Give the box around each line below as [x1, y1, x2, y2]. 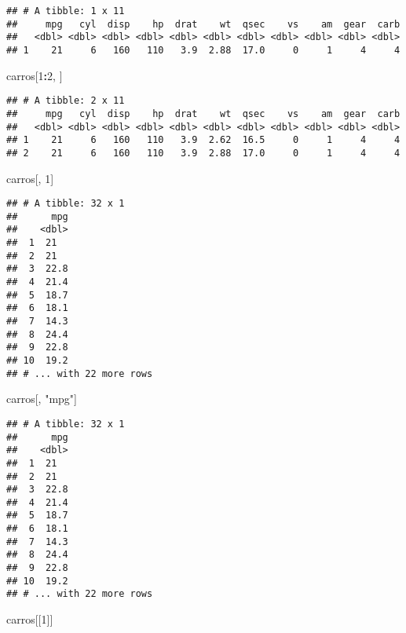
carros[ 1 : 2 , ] [6, 67, 63, 83]
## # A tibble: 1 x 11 [6, 5, 125, 16]
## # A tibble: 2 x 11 [6, 95, 125, 107]
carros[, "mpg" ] [6, 390, 77, 407]
